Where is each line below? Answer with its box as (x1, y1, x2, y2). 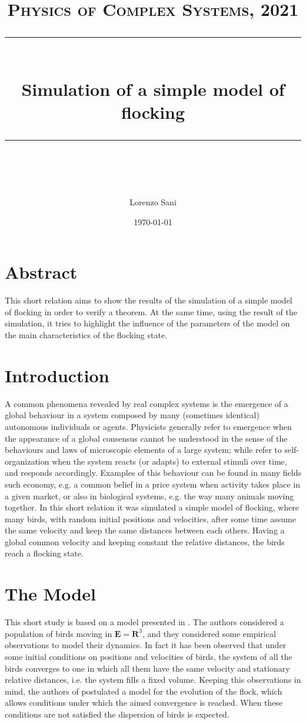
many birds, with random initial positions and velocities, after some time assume (5, 512, 296, 525)
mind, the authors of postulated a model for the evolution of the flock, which (5, 685, 282, 697)
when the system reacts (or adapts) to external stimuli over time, (52, 455, 287, 467)
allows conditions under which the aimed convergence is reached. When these (5, 696, 283, 709)
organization (5, 455, 49, 467)
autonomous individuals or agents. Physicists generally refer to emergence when (5, 420, 292, 432)
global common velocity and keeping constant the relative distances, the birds (5, 535, 285, 548)
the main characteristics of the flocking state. (5, 329, 168, 341)
